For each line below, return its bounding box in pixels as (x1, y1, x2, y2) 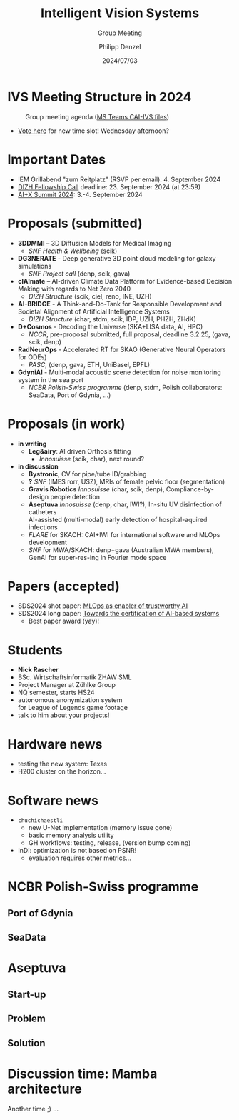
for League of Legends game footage (17, 704, 128, 712)
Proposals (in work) (7, 416, 126, 431)
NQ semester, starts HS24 (17, 688, 95, 697)
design (28, 492, 49, 501)
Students (7, 641, 63, 658)
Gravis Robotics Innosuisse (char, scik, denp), (28, 484, 165, 494)
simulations (17, 261, 52, 270)
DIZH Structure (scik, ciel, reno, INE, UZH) (28, 291, 152, 301)
